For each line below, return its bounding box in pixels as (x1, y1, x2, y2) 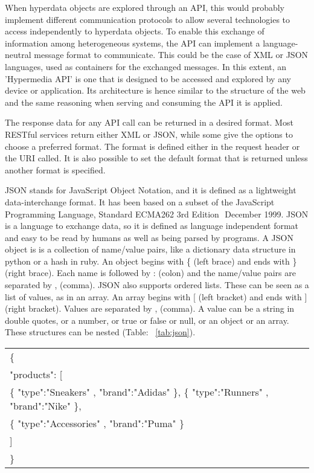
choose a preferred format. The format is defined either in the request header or (5, 140, 300, 152)
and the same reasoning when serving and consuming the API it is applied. (5, 95, 283, 108)
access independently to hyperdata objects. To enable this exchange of (5, 25, 264, 37)
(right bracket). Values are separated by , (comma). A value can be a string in (5, 302, 295, 315)
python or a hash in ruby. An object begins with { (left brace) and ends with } (5, 254, 297, 267)
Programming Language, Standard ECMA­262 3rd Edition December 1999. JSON (5, 207, 309, 220)
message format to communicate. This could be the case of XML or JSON (34, 48, 309, 61)
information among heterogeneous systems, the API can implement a (5, 36, 260, 49)
